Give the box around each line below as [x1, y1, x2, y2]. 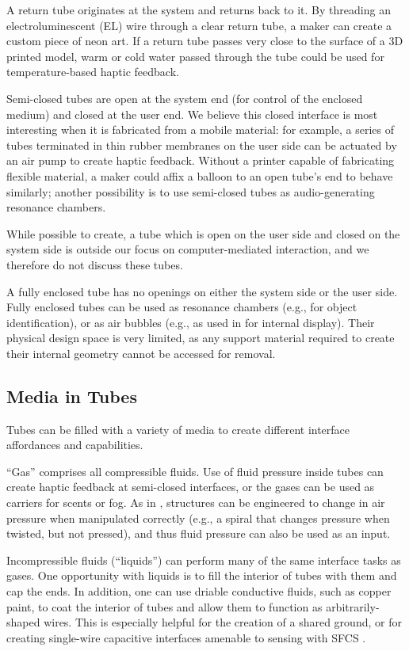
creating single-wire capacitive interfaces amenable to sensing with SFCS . [6, 629, 366, 645]
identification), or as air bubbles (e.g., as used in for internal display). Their [6, 314, 375, 330]
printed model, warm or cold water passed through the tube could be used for [6, 48, 384, 64]
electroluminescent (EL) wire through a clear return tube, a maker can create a [6, 17, 392, 33]
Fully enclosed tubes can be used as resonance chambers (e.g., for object [6, 299, 357, 315]
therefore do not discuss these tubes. [6, 256, 183, 272]
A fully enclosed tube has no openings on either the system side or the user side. [6, 283, 398, 299]
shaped [6, 614, 40, 630]
